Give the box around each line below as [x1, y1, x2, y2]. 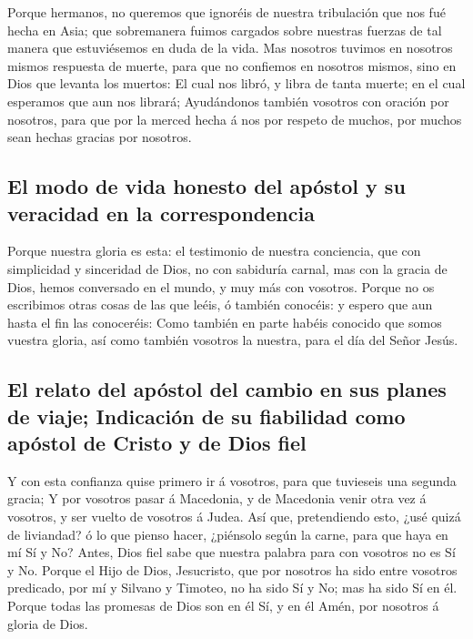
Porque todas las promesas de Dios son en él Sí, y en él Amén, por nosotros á [7, 596, 439, 615]
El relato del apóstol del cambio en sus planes [7, 375, 447, 403]
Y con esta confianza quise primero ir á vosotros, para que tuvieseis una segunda [7, 471, 457, 490]
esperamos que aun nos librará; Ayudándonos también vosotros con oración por [7, 91, 449, 110]
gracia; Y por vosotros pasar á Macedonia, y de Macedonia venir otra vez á [7, 489, 427, 508]
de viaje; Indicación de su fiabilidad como [7, 401, 406, 430]
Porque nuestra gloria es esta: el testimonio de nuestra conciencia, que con [7, 241, 421, 260]
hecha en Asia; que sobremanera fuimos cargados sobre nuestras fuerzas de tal [7, 20, 442, 39]
